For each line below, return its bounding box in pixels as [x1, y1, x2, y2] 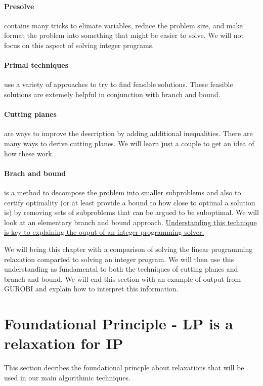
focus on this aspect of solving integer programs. [4, 39, 154, 50]
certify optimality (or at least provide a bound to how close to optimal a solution [4, 197, 255, 207]
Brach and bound [4, 167, 66, 178]
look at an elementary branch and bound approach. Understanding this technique [4, 217, 257, 227]
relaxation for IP [4, 333, 123, 354]
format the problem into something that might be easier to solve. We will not [4, 30, 244, 40]
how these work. [4, 148, 54, 158]
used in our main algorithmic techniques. [4, 372, 130, 382]
